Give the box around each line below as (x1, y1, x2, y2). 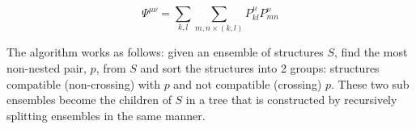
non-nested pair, (6, 59, 87, 76)
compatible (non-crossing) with (6, 75, 160, 92)
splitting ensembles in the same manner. (6, 106, 206, 123)
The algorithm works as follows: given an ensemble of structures (6, 44, 324, 60)
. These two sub (331, 75, 410, 92)
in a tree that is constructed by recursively (185, 91, 397, 108)
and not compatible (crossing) (173, 75, 322, 92)
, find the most (334, 44, 408, 60)
